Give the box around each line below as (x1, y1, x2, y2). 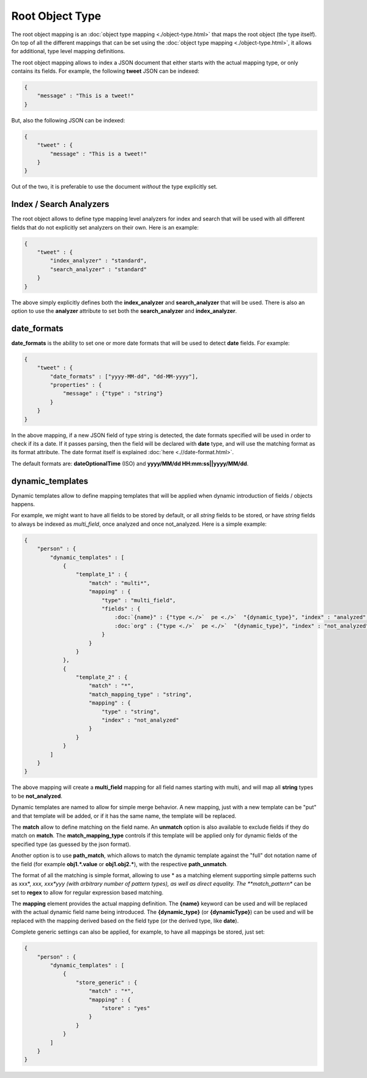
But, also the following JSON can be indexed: (11, 116, 125, 124)
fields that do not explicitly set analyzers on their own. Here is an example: (11, 223, 199, 231)
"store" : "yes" (101, 1005, 150, 1011)
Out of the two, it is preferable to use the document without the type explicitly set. (11, 183, 218, 190)
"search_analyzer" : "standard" (50, 266, 147, 272)
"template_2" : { (75, 674, 128, 681)
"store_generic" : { (75, 979, 138, 986)
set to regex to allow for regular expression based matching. (11, 888, 164, 896)
